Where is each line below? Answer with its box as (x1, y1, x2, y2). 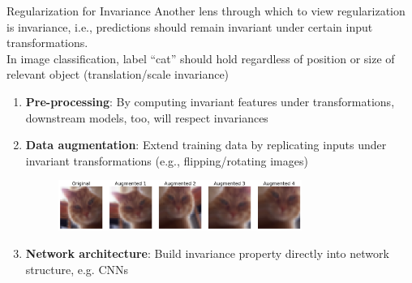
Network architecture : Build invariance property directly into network (25, 245, 389, 262)
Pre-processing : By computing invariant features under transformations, (25, 92, 395, 109)
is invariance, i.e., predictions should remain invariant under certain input (6, 18, 373, 35)
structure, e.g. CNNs (25, 260, 129, 277)
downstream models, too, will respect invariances (25, 109, 268, 126)
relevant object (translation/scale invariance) (6, 66, 230, 83)
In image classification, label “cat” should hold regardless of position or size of (6, 49, 395, 66)
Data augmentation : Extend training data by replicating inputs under (25, 136, 387, 153)
